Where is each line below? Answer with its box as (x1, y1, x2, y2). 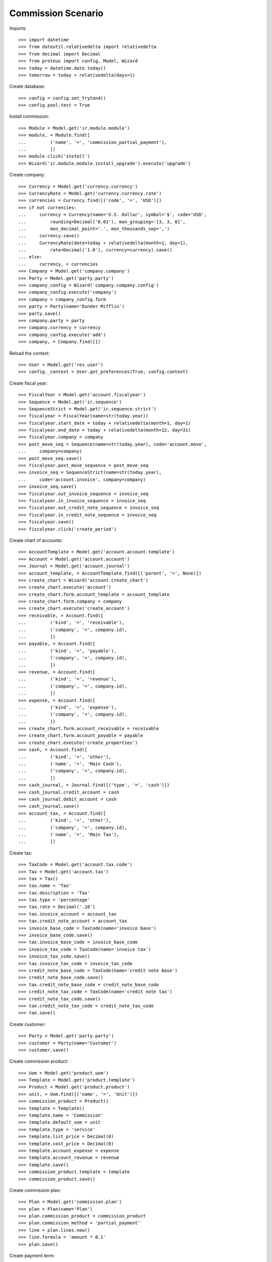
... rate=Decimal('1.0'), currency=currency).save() (18, 247, 172, 253)
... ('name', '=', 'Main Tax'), (18, 831, 119, 837)
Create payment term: (9, 1252, 55, 1259)
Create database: (9, 83, 45, 89)
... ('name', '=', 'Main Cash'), (18, 761, 122, 767)
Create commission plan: (9, 1187, 61, 1193)
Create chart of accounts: (9, 537, 63, 543)
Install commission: (9, 114, 49, 120)
